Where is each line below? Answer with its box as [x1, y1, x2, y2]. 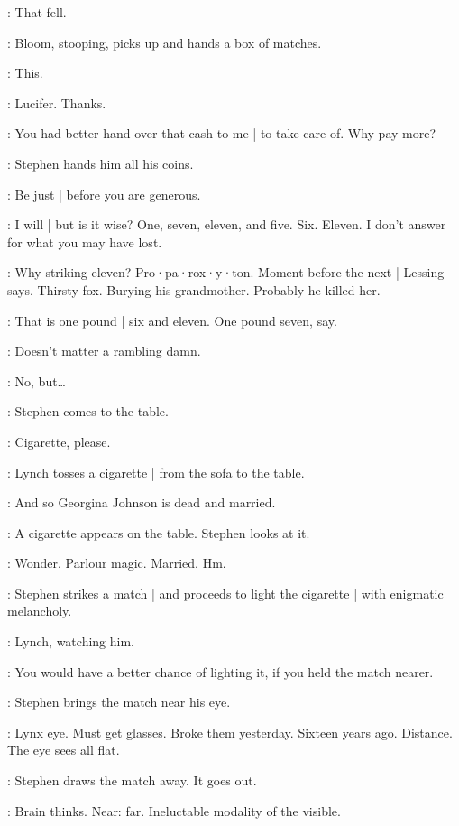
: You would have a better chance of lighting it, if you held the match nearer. [7, 662, 434, 681]
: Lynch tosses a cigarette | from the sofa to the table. [7, 462, 305, 481]
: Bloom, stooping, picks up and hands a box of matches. [7, 32, 322, 51]
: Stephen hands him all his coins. [7, 153, 194, 172]
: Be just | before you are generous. [7, 184, 201, 203]
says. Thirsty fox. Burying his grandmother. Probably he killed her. [7, 280, 381, 299]
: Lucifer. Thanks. [7, 93, 106, 112]
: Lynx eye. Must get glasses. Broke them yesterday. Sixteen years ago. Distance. [7, 722, 453, 741]
